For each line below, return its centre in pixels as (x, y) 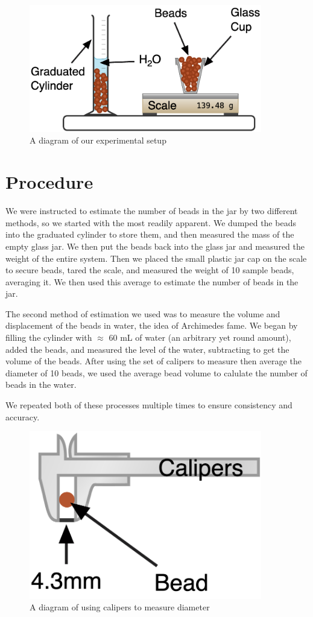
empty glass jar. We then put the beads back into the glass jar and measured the (155, 246)
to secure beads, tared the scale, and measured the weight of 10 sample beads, (150, 270)
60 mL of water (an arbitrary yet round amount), (200, 337)
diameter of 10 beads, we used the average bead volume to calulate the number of (156, 372)
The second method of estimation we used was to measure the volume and (143, 313)
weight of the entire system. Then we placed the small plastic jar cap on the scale (156, 258)
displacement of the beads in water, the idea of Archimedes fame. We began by (152, 325)
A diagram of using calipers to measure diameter (120, 607)
